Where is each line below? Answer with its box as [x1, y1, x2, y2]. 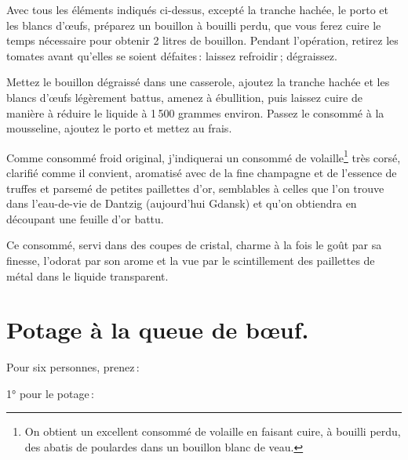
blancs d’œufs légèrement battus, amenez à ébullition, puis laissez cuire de [6, 89, 362, 105]
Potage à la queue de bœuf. [6, 313, 309, 346]
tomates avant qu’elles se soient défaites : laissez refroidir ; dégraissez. [6, 47, 337, 63]
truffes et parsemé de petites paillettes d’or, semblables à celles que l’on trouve [6, 179, 384, 196]
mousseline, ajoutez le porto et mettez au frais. [6, 120, 232, 136]
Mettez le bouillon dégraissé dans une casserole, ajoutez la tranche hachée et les [6, 74, 390, 90]
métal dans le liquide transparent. [6, 267, 169, 284]
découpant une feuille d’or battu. [6, 210, 164, 226]
